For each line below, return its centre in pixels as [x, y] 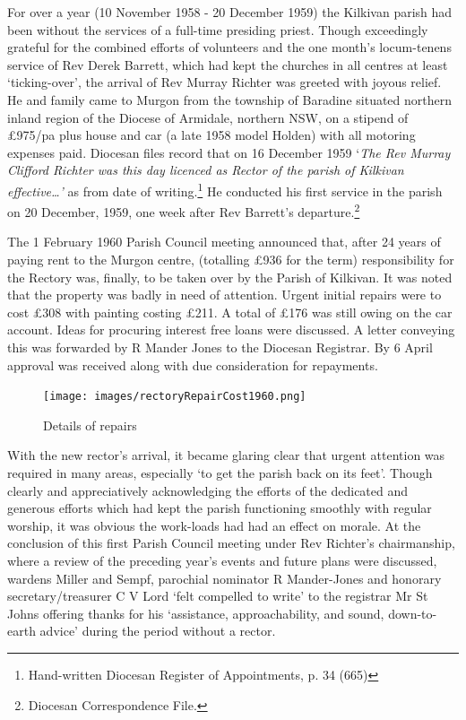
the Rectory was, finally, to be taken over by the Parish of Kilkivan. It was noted [230, 277]
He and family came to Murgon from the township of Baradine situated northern [230, 99]
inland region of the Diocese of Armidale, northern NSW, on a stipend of [208, 117]
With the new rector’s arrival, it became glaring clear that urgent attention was [226, 455]
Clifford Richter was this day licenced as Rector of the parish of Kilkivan [206, 170]
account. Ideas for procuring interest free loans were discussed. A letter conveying [231, 330]
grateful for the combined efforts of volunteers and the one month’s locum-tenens [229, 47]
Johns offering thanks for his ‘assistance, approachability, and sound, [196, 613]
